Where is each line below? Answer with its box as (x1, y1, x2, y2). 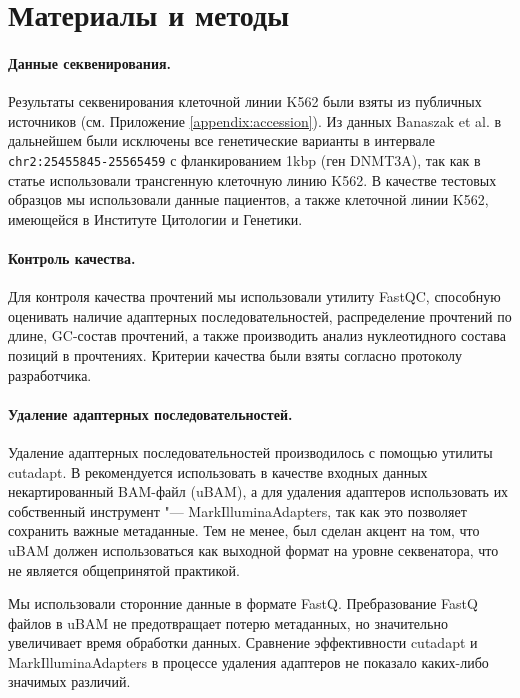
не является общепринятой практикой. (8, 559, 241, 580)
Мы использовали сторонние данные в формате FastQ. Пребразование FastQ (8, 593, 478, 614)
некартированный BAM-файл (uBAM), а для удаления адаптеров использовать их (8, 481, 509, 502)
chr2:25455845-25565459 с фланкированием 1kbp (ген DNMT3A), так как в (8, 149, 481, 170)
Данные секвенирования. (8, 52, 172, 73)
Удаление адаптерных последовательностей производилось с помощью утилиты (8, 441, 493, 462)
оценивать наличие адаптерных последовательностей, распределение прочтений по (8, 305, 512, 326)
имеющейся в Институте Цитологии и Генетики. (8, 208, 303, 229)
